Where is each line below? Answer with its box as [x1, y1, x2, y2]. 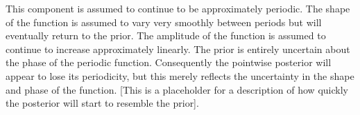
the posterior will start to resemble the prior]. [6, 96, 199, 110]
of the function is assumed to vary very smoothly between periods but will [6, 14, 322, 29]
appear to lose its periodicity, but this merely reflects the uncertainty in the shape [6, 68, 354, 83]
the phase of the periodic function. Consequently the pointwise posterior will [6, 55, 332, 70]
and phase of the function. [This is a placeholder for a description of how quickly [6, 82, 348, 96]
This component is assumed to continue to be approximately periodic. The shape [6, 1, 350, 15]
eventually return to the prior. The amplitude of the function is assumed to [6, 28, 326, 43]
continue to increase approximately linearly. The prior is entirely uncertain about [6, 41, 350, 56]
